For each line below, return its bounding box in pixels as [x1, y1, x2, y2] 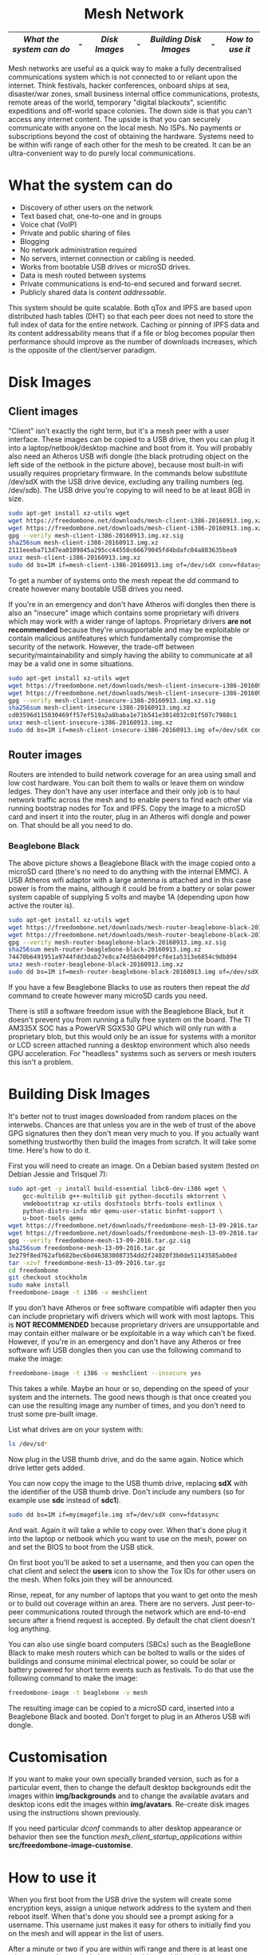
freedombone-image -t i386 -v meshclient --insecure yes [8, 1370, 202, 1378]
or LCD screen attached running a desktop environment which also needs [8, 1040, 250, 1050]
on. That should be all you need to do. [8, 820, 133, 830]
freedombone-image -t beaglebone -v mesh [8, 1689, 148, 1697]
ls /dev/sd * [8, 1440, 48, 1448]
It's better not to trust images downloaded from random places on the [8, 1111, 238, 1121]
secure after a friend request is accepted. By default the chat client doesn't [8, 1615, 255, 1625]
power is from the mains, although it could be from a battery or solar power [8, 883, 255, 893]
